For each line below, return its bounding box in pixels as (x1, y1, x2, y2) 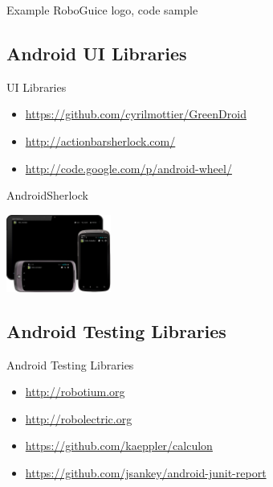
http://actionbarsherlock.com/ (25, 132, 176, 149)
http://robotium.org (25, 383, 125, 400)
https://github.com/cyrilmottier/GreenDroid (25, 105, 247, 122)
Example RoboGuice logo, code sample (6, 2, 198, 18)
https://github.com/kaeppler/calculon (25, 437, 213, 454)
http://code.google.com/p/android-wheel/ (25, 159, 232, 176)
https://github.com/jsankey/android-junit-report (25, 464, 267, 481)
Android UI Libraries (6, 40, 187, 65)
